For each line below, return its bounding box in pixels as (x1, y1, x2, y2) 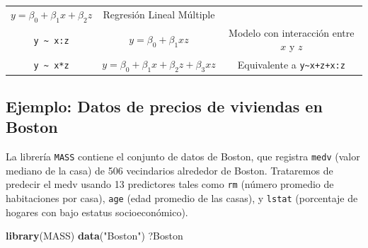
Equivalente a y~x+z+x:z (237, 57, 345, 71)
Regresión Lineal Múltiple (103, 7, 215, 22)
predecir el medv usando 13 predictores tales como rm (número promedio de (6, 177, 334, 191)
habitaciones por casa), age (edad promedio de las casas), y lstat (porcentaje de (6, 191, 358, 206)
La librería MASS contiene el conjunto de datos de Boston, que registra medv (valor (6, 149, 360, 164)
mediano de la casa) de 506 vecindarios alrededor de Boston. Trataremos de (6, 163, 333, 177)
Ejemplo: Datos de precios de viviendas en (6, 95, 323, 117)
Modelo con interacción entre (229, 25, 355, 40)
